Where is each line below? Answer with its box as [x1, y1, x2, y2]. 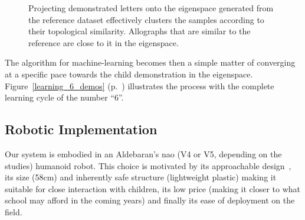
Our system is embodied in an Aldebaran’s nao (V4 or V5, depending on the [5, 147, 282, 160]
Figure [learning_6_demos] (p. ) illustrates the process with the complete [5, 79, 274, 92]
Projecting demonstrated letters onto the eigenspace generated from [28, 2, 274, 14]
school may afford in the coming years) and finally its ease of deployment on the [5, 194, 295, 206]
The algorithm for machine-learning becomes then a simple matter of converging [5, 56, 296, 69]
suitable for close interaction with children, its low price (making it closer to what [5, 182, 300, 195]
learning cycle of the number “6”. [5, 91, 124, 103]
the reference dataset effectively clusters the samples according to [28, 13, 264, 25]
